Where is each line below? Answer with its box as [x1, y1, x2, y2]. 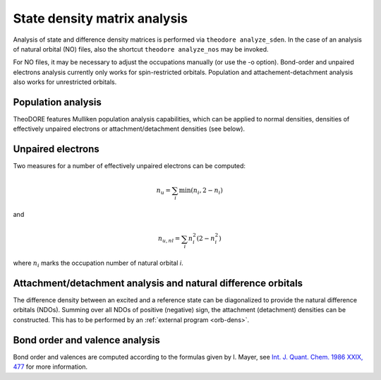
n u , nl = [157, 234, 181, 244]
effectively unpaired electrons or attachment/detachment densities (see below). [13, 124, 246, 133]
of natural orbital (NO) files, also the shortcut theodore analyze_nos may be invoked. [13, 44, 269, 53]
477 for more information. [13, 362, 88, 371]
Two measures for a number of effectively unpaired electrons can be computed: [13, 162, 246, 170]
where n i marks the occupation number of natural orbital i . [13, 259, 183, 268]
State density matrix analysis [13, 11, 188, 26]
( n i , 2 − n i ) [190, 186, 224, 196]
